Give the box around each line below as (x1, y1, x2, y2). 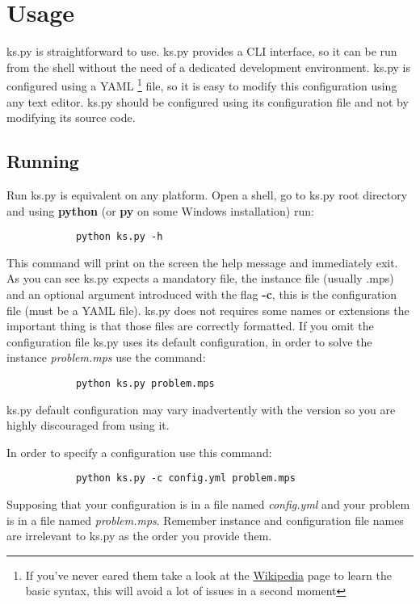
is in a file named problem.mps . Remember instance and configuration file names (6, 511, 404, 528)
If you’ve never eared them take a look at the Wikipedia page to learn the (25, 566, 392, 583)
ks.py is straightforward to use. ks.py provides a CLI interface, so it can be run (6, 43, 397, 60)
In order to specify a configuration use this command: (6, 443, 272, 460)
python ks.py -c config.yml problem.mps (75, 472, 296, 484)
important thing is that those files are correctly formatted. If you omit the (6, 317, 374, 334)
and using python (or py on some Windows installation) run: (6, 202, 314, 219)
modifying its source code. (6, 109, 136, 126)
